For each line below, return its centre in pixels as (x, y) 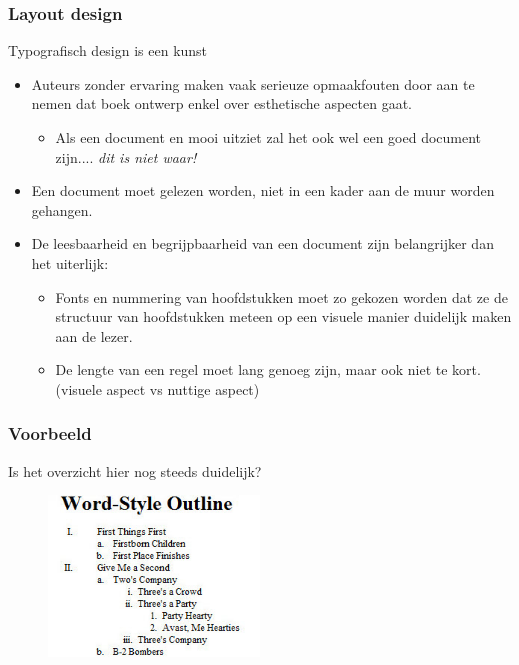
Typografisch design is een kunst (108, 50)
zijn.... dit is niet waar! (126, 156)
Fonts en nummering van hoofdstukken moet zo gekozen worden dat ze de (281, 296)
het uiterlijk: (70, 262)
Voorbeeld (50, 433)
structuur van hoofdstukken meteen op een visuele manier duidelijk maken (283, 316)
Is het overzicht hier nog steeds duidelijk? (135, 470)
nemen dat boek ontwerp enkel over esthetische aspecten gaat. (221, 103)
